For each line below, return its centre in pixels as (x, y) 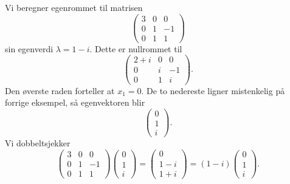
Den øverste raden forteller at (60, 90)
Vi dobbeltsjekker (38, 142)
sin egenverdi (29, 48)
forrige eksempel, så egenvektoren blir (75, 102)
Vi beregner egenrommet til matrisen (74, 7)
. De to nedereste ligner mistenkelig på (213, 90)
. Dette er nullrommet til (136, 48)
